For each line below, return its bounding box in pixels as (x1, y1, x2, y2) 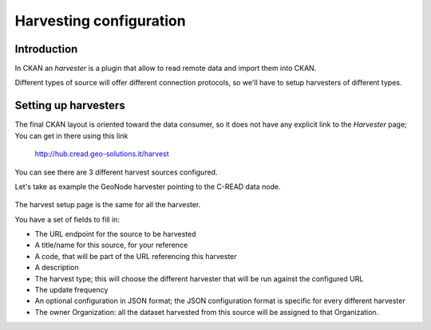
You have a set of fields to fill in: (14, 214, 120, 224)
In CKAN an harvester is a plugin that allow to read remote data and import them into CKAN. (14, 64, 317, 73)
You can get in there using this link (14, 131, 129, 140)
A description (34, 263, 79, 273)
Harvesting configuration (14, 12, 187, 29)
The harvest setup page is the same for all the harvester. (14, 200, 201, 210)
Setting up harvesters (14, 99, 125, 112)
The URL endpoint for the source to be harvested (34, 230, 196, 239)
